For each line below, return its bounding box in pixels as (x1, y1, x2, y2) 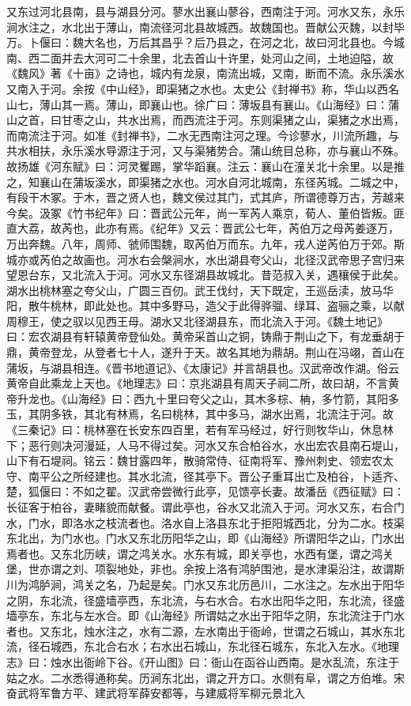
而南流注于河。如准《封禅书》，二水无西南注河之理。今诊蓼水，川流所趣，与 (6, 126, 399, 143)
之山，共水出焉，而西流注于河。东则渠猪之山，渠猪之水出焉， (83, 111, 405, 128)
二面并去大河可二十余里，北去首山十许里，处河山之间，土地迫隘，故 (39, 49, 394, 66)
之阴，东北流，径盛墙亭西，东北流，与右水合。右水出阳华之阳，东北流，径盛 (6, 591, 405, 608)
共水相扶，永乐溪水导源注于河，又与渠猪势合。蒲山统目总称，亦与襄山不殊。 (6, 142, 405, 159)
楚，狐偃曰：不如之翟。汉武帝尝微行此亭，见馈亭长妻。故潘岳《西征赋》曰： (6, 483, 405, 500)
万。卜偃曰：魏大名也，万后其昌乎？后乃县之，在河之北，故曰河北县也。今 (6, 34, 394, 51)
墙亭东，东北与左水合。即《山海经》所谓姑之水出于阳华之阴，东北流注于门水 (6, 607, 405, 624)
